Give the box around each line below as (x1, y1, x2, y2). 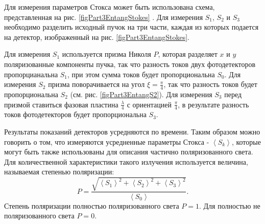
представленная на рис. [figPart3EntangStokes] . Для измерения (4, 11, 203, 22)
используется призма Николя (62, 49, 151, 59)
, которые (231, 136, 261, 147)
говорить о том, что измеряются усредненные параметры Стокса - (4, 136, 209, 147)
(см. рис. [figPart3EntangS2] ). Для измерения (70, 88, 212, 99)
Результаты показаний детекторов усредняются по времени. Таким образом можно (4, 126, 260, 137)
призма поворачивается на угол (48, 79, 145, 89)
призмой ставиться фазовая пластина (4, 99, 118, 109)
